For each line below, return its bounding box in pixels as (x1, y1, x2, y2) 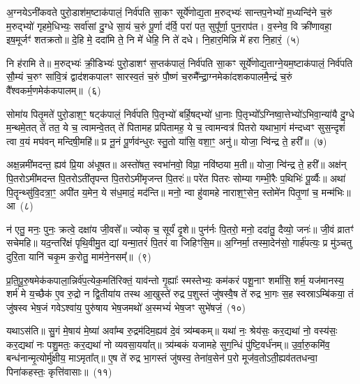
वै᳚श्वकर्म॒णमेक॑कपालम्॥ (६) (6, 82, 101, 97)
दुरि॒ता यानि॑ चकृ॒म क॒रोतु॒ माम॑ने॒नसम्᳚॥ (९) (6, 249, 151, 263)
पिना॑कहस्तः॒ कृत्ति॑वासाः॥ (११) (6, 364, 112, 379)
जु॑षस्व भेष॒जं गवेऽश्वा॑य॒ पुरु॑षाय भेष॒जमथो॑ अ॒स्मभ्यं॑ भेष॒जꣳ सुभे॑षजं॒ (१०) (6, 300, 246, 314)
